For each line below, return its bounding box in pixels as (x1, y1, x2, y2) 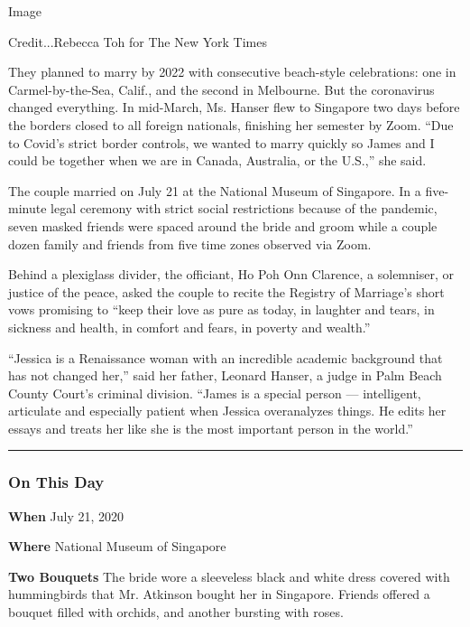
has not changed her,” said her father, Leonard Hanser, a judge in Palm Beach (8, 366, 442, 385)
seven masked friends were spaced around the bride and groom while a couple (8, 216, 438, 235)
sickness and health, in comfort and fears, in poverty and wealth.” (8, 317, 371, 336)
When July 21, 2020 (8, 506, 124, 525)
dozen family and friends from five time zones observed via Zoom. (8, 234, 372, 253)
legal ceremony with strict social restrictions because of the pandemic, (51, 199, 438, 218)
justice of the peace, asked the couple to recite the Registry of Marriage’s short (8, 282, 445, 301)
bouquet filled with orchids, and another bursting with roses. (8, 603, 344, 622)
